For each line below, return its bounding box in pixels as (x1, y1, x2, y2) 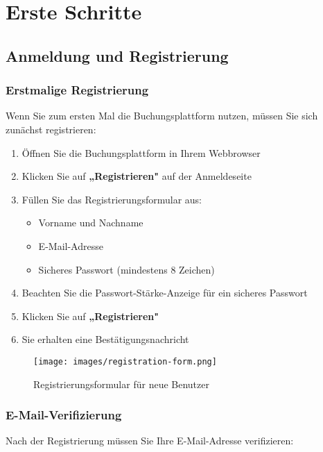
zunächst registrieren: (6, 122, 96, 136)
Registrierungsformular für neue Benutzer (33, 376, 209, 391)
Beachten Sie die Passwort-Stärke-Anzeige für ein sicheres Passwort (21, 285, 308, 300)
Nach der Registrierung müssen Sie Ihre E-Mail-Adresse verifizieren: (6, 433, 294, 448)
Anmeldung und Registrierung (6, 44, 229, 66)
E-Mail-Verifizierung (6, 406, 122, 424)
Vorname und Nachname (38, 215, 143, 230)
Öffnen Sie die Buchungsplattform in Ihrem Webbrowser (21, 145, 261, 160)
